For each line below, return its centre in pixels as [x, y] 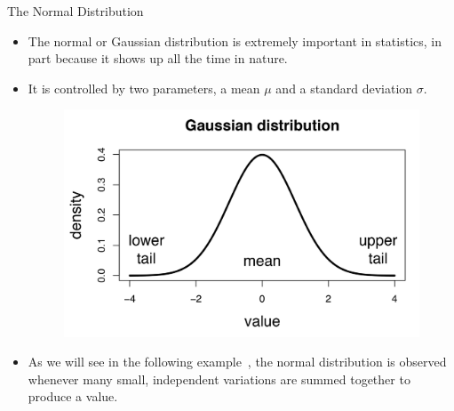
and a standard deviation [344, 88]
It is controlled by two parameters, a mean [144, 88]
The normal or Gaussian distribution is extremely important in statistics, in [235, 40]
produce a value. [73, 396]
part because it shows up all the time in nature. [158, 58]
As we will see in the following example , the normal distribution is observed [237, 362]
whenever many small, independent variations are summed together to [219, 379]
